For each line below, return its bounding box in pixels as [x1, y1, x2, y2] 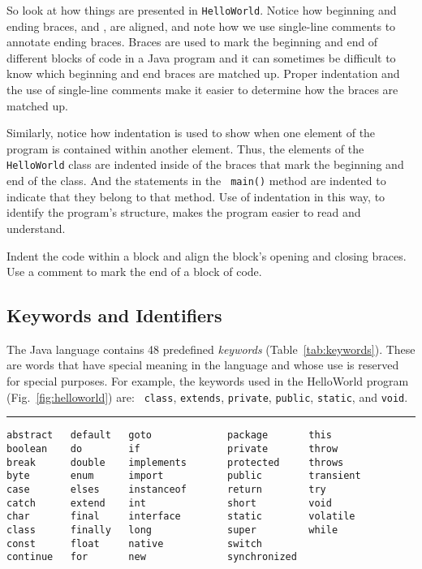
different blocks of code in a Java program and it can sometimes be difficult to [6, 49, 396, 66]
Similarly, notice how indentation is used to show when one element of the [6, 124, 376, 141]
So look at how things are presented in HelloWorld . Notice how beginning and [6, 2, 397, 18]
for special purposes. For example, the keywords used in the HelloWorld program [6, 373, 409, 390]
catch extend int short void [6, 497, 332, 509]
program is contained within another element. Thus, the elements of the [6, 140, 364, 157]
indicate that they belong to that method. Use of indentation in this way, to [6, 188, 385, 205]
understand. [6, 219, 66, 236]
